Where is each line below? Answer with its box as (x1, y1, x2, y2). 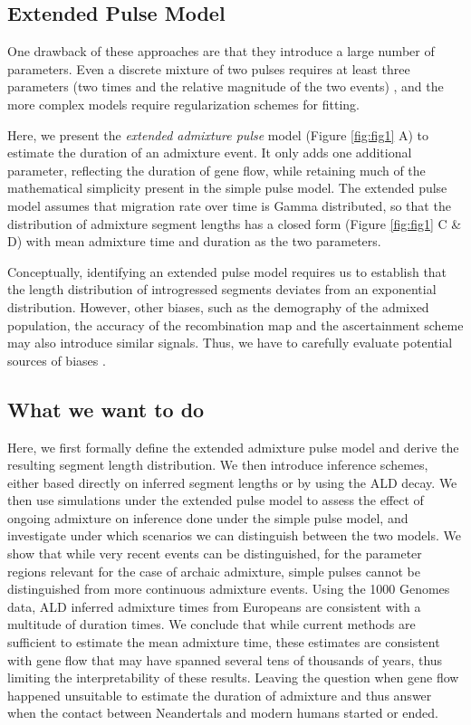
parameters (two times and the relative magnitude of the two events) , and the (7, 77, 444, 96)
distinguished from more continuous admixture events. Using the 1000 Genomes (7, 579, 450, 598)
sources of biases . (7, 350, 106, 369)
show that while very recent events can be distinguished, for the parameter (7, 544, 422, 563)
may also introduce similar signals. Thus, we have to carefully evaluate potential (7, 333, 453, 352)
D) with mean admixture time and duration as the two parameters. (7, 232, 381, 251)
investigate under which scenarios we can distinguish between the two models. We (7, 526, 461, 545)
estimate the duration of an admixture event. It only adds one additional (7, 143, 412, 162)
